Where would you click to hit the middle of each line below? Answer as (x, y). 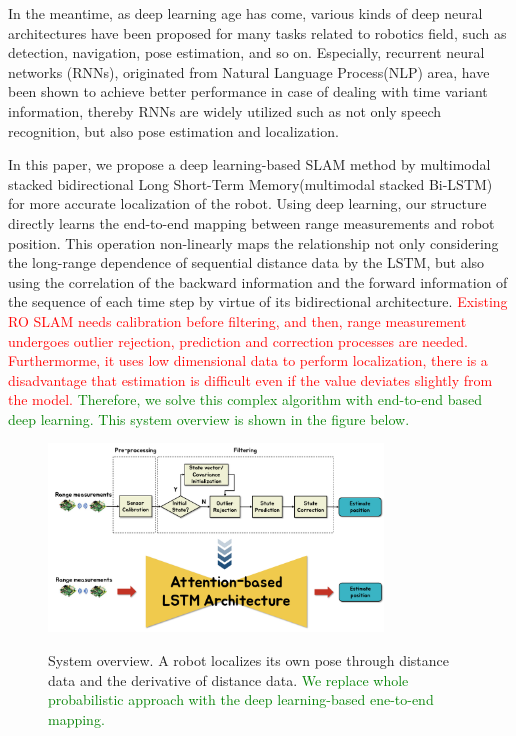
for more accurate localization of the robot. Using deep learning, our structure (247, 203)
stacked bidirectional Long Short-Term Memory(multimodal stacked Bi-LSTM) (250, 183)
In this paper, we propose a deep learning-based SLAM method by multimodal (249, 164)
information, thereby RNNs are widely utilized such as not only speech (225, 110)
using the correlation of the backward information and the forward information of (258, 281)
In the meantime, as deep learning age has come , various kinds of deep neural (245, 13)
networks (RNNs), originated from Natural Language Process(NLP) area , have (249, 71)
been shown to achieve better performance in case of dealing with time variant (248, 91)
